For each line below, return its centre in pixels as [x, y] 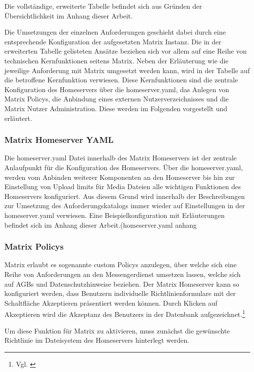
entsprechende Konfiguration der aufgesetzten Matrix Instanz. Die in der [113, 41]
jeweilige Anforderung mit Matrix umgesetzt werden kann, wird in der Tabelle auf [127, 70]
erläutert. [18, 118]
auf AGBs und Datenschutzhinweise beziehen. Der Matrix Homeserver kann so [122, 284]
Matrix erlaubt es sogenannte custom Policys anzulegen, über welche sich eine [121, 264]
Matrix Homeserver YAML [59, 140]
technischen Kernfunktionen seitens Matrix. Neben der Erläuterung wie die [117, 60]
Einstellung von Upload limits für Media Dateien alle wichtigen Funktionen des [123, 186]
